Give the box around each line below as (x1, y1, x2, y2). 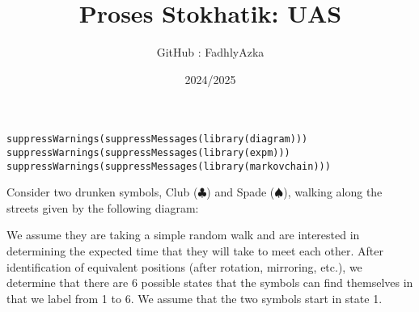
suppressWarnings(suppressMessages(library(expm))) (6, 146, 290, 158)
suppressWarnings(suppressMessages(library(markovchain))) (6, 160, 331, 172)
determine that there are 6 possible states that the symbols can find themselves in (6, 274, 413, 291)
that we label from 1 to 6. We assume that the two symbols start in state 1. (6, 289, 383, 306)
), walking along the (283, 183, 383, 200)
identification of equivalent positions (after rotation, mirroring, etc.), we (6, 258, 362, 275)
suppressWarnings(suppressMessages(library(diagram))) (6, 133, 308, 145)
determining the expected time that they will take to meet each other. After (6, 242, 383, 259)
